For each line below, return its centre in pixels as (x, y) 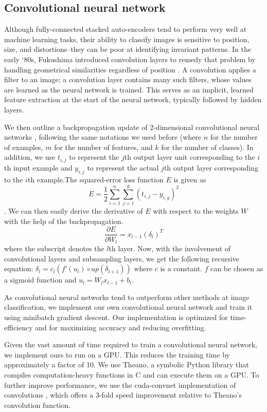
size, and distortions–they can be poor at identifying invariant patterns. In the (128, 49)
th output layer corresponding (211, 167)
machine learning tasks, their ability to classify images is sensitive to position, (127, 39)
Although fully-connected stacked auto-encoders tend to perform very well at (126, 29)
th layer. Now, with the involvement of (170, 248)
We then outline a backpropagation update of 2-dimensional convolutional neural (132, 127)
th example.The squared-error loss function (96, 179)
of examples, (24, 147)
